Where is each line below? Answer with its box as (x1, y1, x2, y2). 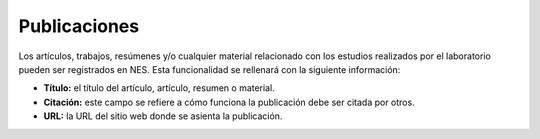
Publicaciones (18, 15, 140, 37)
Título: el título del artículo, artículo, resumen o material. (43, 82, 275, 94)
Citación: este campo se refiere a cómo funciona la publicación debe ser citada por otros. (43, 96, 415, 108)
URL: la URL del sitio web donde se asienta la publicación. (43, 110, 283, 122)
